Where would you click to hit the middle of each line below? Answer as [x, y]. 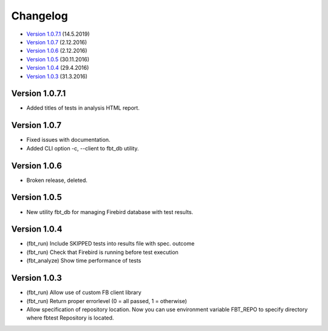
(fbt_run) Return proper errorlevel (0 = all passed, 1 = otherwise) [107, 301]
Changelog [39, 16]
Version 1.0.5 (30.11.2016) [58, 59]
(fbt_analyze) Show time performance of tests [84, 261]
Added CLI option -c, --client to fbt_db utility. [83, 148]
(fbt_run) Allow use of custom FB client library [84, 293]
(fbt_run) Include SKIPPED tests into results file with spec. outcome [111, 244]
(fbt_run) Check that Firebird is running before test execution [102, 252]
